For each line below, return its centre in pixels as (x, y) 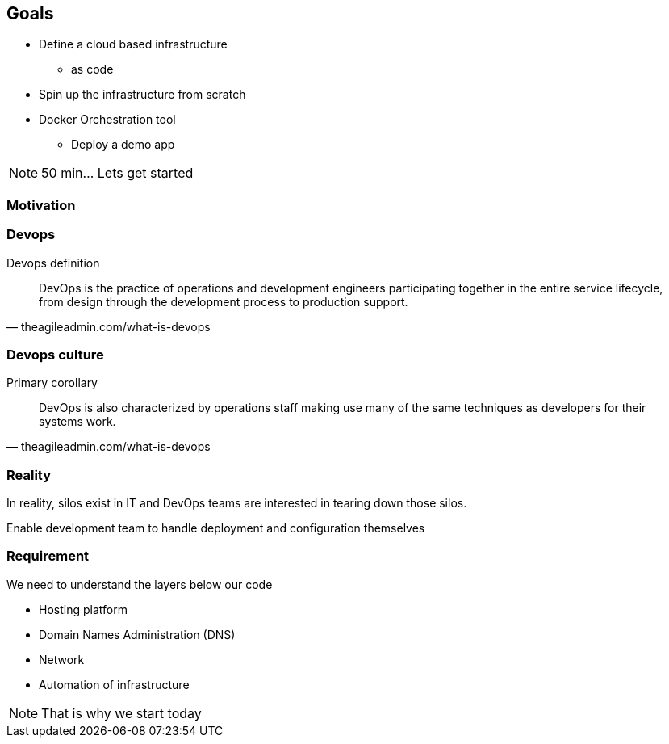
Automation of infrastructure (114, 684)
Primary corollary (52, 383)
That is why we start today (121, 713)
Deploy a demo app (123, 145)
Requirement (48, 556)
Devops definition (53, 263)
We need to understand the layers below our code (140, 584)
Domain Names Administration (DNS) (137, 634)
